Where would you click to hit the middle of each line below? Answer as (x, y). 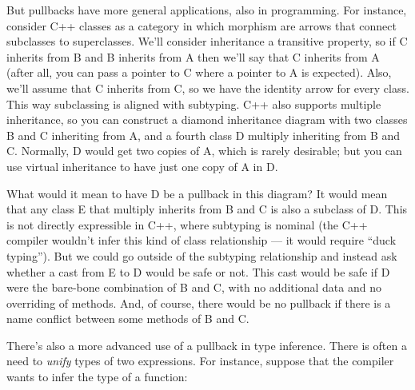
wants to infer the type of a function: (97, 377)
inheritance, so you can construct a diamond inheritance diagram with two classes (207, 119)
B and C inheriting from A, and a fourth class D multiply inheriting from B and (204, 135)
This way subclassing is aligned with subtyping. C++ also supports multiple (194, 103)
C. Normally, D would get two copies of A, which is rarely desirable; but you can (204, 151)
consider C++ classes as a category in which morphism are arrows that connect (202, 25)
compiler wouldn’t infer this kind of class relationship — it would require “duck (202, 240)
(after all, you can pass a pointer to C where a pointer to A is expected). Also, (199, 72)
